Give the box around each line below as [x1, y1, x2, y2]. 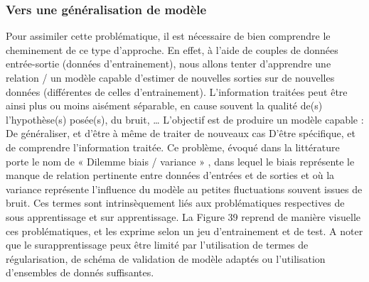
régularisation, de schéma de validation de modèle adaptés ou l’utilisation [6, 251, 326, 266]
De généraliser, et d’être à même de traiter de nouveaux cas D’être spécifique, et [6, 126, 355, 141]
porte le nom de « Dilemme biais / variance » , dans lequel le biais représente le [6, 153, 355, 168]
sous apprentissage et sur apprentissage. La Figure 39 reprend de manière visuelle [6, 209, 361, 224]
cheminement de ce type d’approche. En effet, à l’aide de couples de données [6, 42, 338, 57]
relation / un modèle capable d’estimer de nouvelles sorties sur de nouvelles [6, 70, 335, 85]
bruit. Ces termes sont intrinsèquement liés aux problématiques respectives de [6, 195, 345, 210]
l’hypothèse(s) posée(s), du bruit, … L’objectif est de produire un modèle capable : [6, 112, 364, 126]
